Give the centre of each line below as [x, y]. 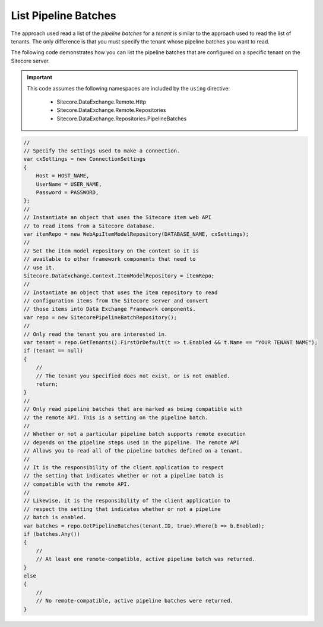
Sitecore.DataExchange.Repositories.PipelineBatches [122, 118]
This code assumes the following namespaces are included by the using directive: [129, 88]
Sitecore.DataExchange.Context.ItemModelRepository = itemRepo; [119, 276]
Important [40, 77]
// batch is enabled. [55, 517]
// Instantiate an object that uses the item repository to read [121, 292]
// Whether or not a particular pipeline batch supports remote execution [135, 434]
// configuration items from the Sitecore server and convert [116, 301]
